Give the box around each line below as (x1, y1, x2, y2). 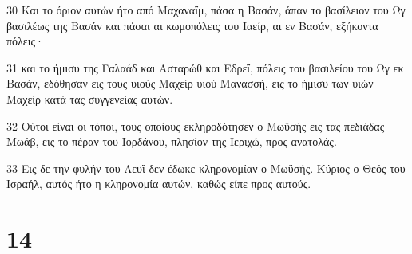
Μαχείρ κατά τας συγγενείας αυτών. (6, 90, 173, 107)
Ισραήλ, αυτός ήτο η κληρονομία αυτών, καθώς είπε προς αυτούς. (6, 175, 311, 192)
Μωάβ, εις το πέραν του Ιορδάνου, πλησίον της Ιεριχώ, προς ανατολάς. (6, 133, 337, 150)
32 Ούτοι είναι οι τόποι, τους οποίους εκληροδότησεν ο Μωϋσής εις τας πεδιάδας (6, 117, 385, 134)
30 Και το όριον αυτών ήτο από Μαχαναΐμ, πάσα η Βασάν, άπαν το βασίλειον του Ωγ (6, 2, 406, 18)
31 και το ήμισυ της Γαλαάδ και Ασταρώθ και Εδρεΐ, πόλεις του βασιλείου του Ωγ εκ (6, 59, 404, 76)
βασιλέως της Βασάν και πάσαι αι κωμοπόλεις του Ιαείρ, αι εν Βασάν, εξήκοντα (6, 17, 378, 33)
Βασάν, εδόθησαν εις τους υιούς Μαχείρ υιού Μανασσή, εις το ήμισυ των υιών (6, 75, 374, 92)
